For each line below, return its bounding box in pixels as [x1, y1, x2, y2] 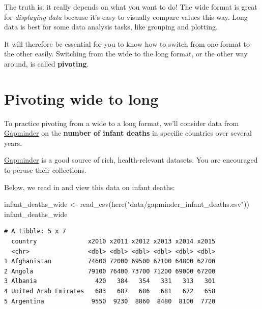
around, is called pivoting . [4, 58, 89, 69]
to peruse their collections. [4, 165, 86, 175]
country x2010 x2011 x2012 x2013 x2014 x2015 [11, 238, 216, 245]
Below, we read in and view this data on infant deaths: [4, 181, 175, 192]
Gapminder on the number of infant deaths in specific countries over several [4, 128, 252, 138]
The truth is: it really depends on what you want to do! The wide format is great [4, 2, 257, 12]
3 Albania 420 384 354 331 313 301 [4, 277, 216, 285]
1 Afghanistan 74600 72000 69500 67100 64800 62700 [4, 258, 216, 265]
